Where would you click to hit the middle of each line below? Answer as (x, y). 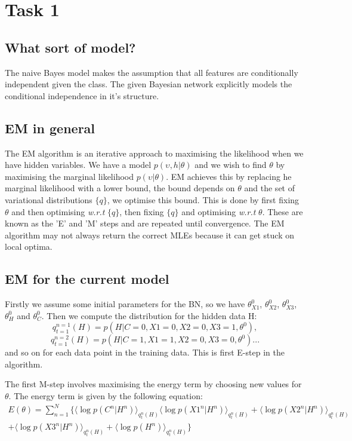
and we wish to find (231, 165)
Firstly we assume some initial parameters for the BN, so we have (125, 304)
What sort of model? (70, 47)
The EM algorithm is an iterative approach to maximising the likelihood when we (154, 153)
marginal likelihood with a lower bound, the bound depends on (120, 188)
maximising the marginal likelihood (69, 176)
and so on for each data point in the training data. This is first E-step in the (145, 352)
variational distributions (49, 199)
